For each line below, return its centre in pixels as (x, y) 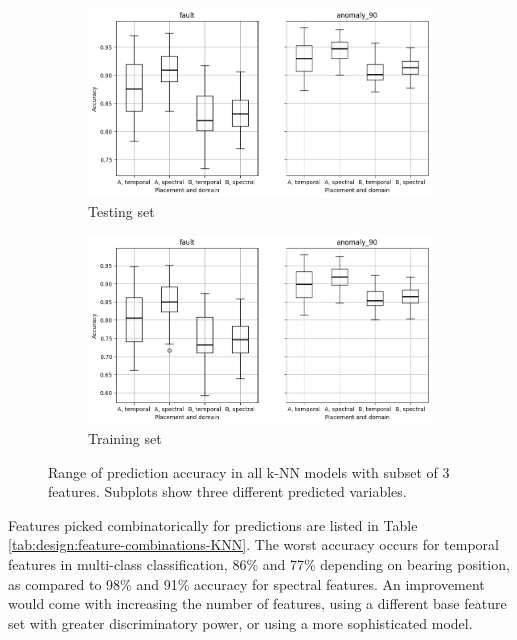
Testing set (121, 210)
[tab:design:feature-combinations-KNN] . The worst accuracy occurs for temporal (253, 544)
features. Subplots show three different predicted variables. (227, 491)
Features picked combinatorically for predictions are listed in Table (213, 524)
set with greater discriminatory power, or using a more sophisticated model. (240, 622)
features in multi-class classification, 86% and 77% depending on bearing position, (259, 563)
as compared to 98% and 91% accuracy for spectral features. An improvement (246, 583)
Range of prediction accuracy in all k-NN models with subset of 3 (249, 471)
